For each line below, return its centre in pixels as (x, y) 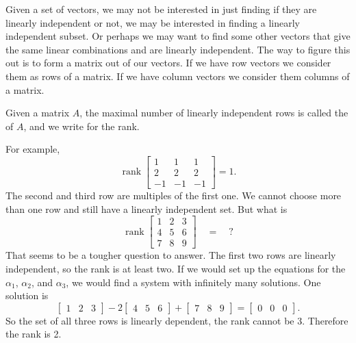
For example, (33, 149)
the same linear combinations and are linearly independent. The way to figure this (178, 49)
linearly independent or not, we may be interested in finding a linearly (153, 22)
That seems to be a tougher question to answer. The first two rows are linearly (171, 255)
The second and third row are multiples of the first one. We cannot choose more (174, 195)
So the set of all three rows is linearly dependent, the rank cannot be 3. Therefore (177, 320)
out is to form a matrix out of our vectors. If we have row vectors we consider (168, 63)
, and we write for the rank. (81, 126)
